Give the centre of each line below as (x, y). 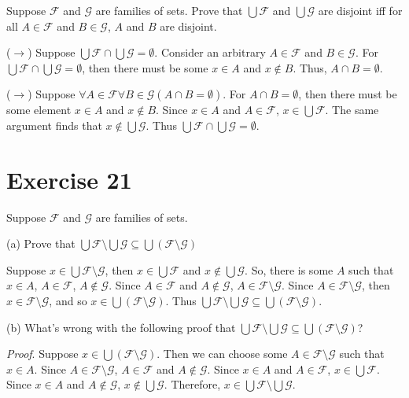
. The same (352, 110)
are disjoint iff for (360, 10)
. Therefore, (192, 384)
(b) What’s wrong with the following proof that (121, 327)
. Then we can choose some (222, 354)
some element (39, 110)
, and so (68, 301)
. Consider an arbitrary (210, 52)
